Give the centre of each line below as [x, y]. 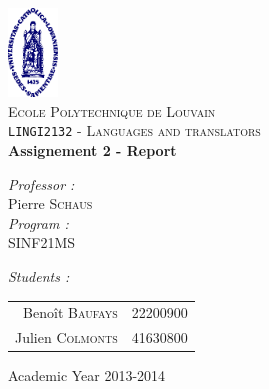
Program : [38, 222]
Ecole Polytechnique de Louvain [112, 110]
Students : [39, 276]
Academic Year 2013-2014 [87, 375]
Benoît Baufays [70, 312]
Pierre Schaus [50, 203]
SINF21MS [42, 242]
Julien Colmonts [66, 337]
